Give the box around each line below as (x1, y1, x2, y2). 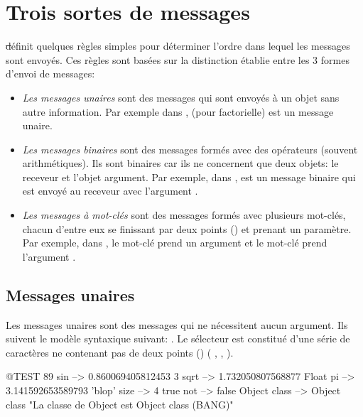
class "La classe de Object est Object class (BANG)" (6, 396, 234, 411)
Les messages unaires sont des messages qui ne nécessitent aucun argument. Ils (6, 317, 348, 332)
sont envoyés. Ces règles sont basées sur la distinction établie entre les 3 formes (6, 52, 350, 67)
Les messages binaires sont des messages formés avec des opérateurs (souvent (22, 141, 358, 156)
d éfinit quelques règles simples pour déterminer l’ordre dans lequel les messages (6, 38, 350, 53)
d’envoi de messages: (6, 66, 95, 81)
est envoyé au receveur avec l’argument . (22, 183, 198, 198)
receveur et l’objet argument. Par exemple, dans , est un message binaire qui (22, 169, 356, 184)
